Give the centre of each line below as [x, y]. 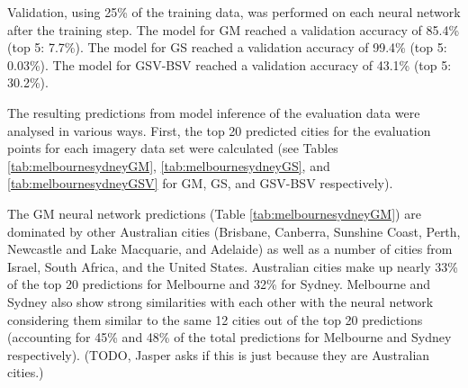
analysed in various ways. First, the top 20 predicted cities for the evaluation [219, 130]
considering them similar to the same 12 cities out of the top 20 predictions [215, 319]
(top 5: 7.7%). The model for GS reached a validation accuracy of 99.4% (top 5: [227, 47]
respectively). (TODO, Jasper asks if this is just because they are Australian [219, 354]
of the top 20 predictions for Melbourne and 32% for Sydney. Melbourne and [219, 284]
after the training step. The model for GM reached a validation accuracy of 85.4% [234, 29]
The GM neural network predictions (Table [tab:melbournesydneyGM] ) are [214, 213]
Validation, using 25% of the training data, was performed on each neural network [234, 12]
